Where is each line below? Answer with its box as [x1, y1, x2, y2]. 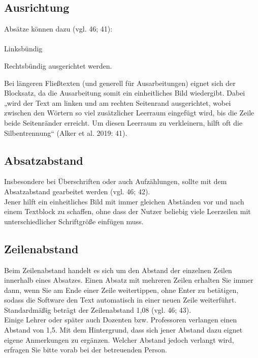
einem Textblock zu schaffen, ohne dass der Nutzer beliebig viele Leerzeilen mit [4, 206, 251, 217]
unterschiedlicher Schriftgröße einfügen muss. [4, 216, 144, 226]
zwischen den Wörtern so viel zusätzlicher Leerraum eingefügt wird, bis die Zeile [4, 107, 254, 118]
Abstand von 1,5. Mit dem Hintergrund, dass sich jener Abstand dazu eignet [4, 324, 243, 335]
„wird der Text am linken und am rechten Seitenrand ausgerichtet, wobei [4, 97, 231, 108]
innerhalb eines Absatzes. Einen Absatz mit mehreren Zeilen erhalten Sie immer [4, 275, 253, 285]
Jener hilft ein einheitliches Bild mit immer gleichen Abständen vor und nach [4, 196, 244, 206]
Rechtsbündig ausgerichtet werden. [4, 60, 112, 71]
